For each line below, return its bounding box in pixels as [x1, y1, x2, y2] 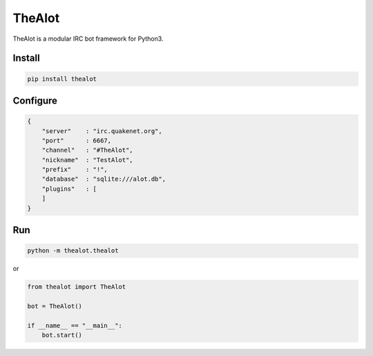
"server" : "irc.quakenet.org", [41, 127, 162, 135]
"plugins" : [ [41, 185, 97, 192]
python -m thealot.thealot [27, 247, 119, 255]
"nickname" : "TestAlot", [41, 156, 134, 164]
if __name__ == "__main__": [27, 322, 122, 329]
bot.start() [41, 331, 83, 339]
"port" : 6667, [41, 137, 112, 144]
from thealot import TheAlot [27, 283, 126, 291]
